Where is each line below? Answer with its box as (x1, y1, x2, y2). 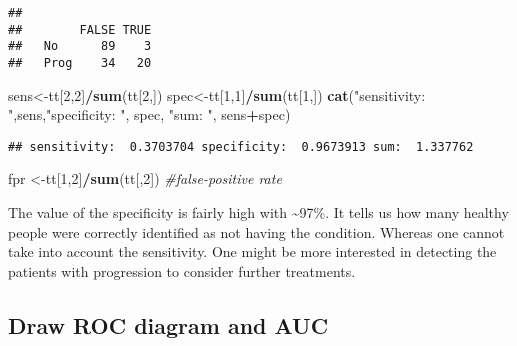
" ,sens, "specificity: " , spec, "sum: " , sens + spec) (8, 104, 291, 125)
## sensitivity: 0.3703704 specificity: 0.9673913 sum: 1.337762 (8, 139, 474, 154)
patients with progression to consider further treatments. (8, 260, 356, 281)
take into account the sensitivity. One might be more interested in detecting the (8, 241, 497, 262)
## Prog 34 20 (8, 55, 152, 70)
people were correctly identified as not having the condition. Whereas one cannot (8, 221, 505, 242)
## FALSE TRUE (8, 22, 152, 37)
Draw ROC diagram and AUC (8, 309, 329, 340)
